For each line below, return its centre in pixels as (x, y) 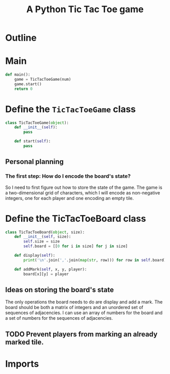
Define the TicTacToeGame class (71, 109)
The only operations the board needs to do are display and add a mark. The (84, 302)
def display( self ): (35, 256)
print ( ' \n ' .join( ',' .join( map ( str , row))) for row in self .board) (95, 260)
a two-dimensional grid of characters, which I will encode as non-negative (83, 193)
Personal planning (35, 162)
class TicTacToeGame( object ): (37, 123)
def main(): (18, 75)
